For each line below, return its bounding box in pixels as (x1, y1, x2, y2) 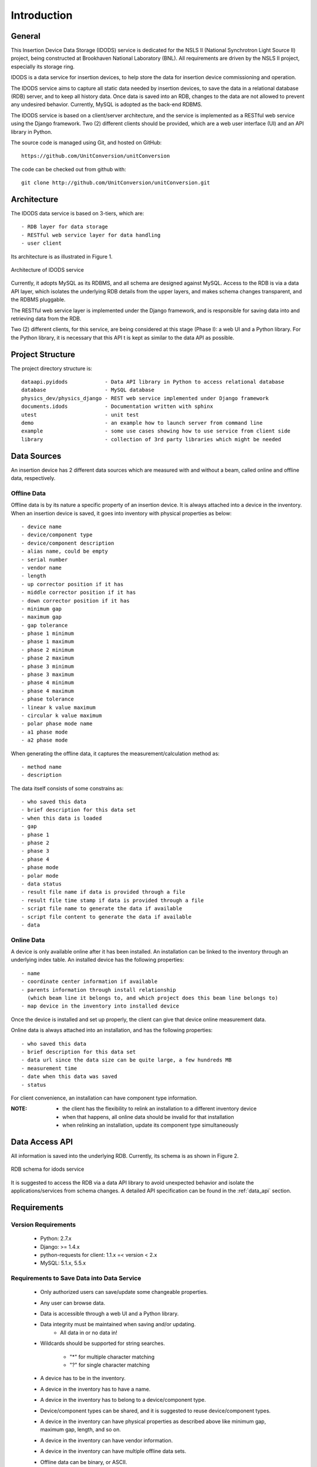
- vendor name (21, 564, 62, 571)
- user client (21, 240, 62, 246)
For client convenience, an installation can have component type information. (11, 1094, 198, 1101)
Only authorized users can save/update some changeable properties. (40, 1289, 208, 1296)
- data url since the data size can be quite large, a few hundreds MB (21, 1057, 232, 1063)
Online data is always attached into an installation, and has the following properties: (11, 1027, 213, 1034)
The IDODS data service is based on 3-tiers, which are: (11, 210, 144, 217)
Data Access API (11, 1137, 73, 1147)
